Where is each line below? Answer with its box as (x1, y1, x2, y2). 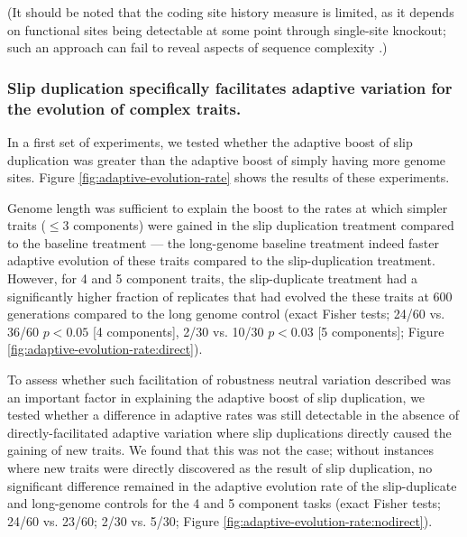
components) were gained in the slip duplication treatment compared (73, 216, 454, 235)
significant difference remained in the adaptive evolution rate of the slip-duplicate (7, 476, 457, 495)
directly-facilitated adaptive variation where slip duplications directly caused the (7, 422, 452, 441)
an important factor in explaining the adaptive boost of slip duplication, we (7, 387, 426, 406)
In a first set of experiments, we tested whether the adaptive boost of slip (7, 132, 413, 151)
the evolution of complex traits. (7, 97, 242, 119)
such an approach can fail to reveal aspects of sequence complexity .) (7, 38, 388, 57)
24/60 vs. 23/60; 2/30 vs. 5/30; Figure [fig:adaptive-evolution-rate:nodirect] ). (7, 511, 433, 530)
